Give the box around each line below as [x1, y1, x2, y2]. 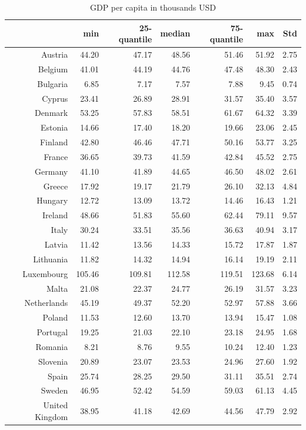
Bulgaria [37, 77, 68, 89]
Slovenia [38, 355, 68, 367]
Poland [42, 311, 68, 324]
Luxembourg [22, 267, 68, 279]
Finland [39, 136, 68, 148]
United [43, 399, 68, 411]
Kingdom [35, 410, 68, 422]
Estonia [41, 121, 68, 134]
